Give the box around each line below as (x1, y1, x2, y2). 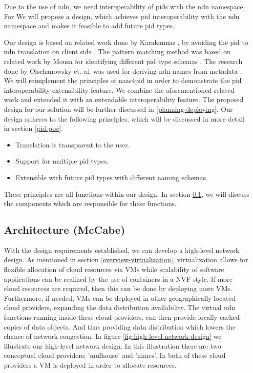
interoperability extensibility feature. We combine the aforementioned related (4, 84, 235, 95)
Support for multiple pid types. (15, 156, 109, 166)
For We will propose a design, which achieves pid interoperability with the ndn (4, 11, 240, 21)
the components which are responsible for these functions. (4, 198, 177, 208)
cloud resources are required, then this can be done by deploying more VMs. (4, 283, 232, 293)
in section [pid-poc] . (4, 123, 63, 133)
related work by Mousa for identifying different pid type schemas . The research (4, 56, 243, 66)
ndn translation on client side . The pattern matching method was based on (4, 46, 231, 57)
